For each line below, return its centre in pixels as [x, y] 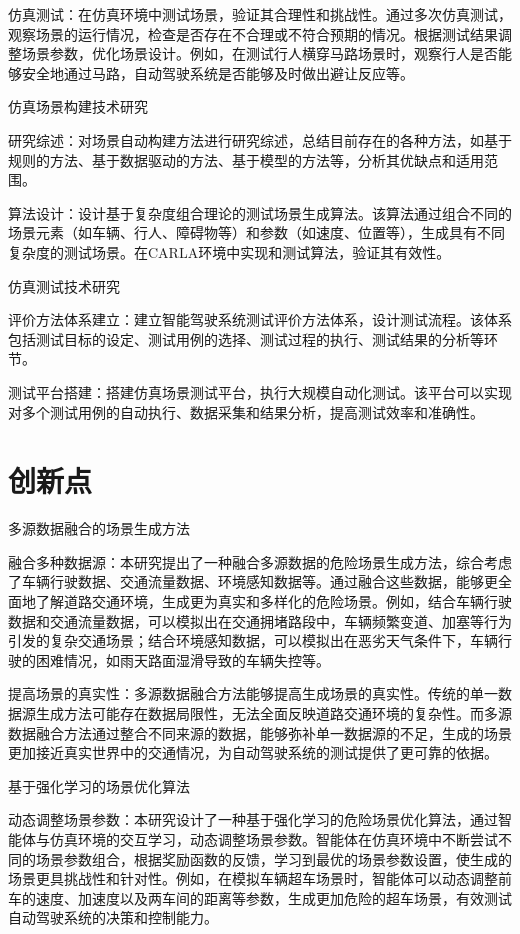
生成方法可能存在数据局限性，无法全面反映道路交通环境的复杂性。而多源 [273, 712]
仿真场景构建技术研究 [78, 106]
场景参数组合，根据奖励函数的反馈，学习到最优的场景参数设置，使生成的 [273, 858]
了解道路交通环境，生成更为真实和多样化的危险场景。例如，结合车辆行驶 [273, 601]
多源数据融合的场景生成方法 [99, 528]
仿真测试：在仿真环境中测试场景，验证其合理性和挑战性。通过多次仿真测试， [260, 14]
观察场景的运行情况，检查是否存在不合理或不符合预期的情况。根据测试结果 [253, 33]
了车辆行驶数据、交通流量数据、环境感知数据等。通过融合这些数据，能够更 [253, 581]
